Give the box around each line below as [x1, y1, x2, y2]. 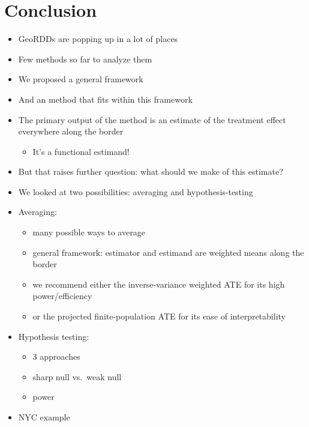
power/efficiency [32, 289, 92, 302]
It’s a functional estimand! [32, 145, 130, 157]
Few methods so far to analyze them [18, 52, 152, 65]
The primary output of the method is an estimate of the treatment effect [18, 113, 286, 126]
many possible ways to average [32, 226, 145, 238]
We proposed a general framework [18, 73, 143, 85]
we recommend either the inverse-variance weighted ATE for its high [32, 277, 285, 290]
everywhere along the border [18, 125, 124, 138]
